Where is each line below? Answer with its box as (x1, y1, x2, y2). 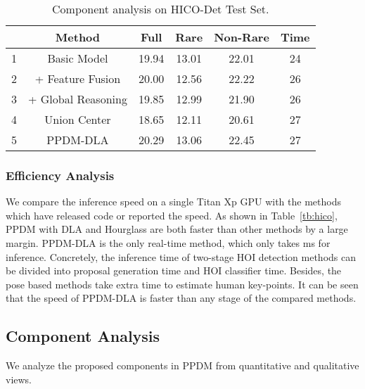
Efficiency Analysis (6, 166, 115, 184)
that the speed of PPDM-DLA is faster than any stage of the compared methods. (6, 291, 357, 305)
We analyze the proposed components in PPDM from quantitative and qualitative (6, 358, 359, 373)
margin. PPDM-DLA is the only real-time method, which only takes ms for (6, 236, 331, 250)
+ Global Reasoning (28, 91, 127, 107)
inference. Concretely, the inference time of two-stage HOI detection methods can (6, 249, 356, 264)
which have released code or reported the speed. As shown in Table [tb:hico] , (6, 208, 338, 222)
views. (6, 371, 32, 386)
